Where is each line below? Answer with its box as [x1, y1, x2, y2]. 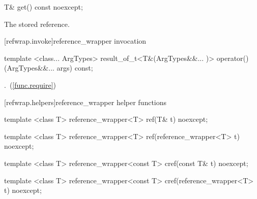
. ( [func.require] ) [4, 79, 56, 90]
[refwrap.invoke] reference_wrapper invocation [4, 36, 147, 46]
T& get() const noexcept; [4, 2, 83, 12]
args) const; [56, 62, 93, 73]
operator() [216, 52, 249, 63]
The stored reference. [4, 18, 70, 29]
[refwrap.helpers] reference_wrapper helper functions [4, 96, 167, 107]
